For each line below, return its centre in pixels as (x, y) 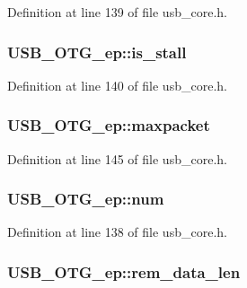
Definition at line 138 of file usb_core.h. (117, 232)
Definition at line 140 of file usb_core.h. (117, 85)
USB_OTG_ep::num (86, 199)
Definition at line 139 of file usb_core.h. (117, 12)
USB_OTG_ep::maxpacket (109, 125)
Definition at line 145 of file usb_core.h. (117, 158)
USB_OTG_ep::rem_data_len (124, 271)
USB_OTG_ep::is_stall (97, 52)
